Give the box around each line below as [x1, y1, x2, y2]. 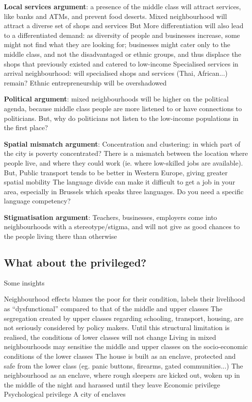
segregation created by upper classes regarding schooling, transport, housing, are [4, 313, 244, 323]
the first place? [4, 122, 48, 133]
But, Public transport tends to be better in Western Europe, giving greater [4, 167, 228, 177]
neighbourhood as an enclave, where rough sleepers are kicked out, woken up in [4, 370, 240, 380]
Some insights [4, 277, 45, 287]
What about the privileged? [4, 255, 147, 270]
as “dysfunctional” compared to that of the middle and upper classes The [4, 303, 223, 314]
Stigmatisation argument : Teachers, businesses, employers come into [4, 212, 217, 222]
